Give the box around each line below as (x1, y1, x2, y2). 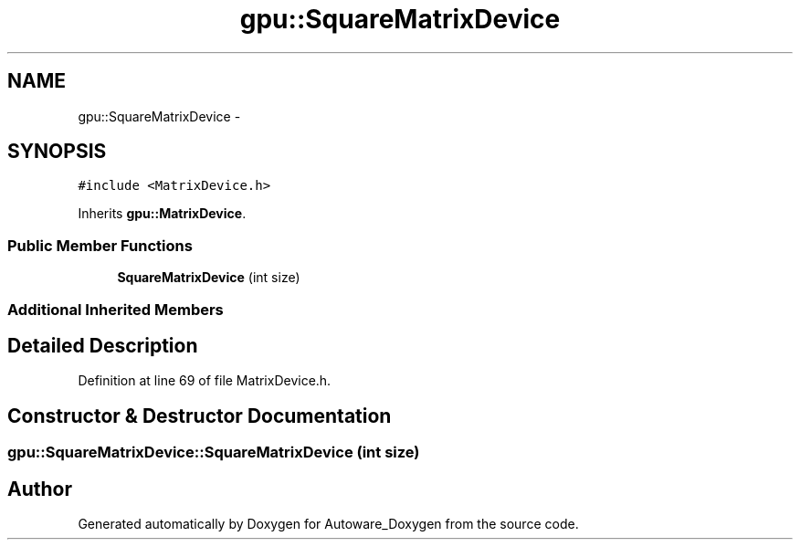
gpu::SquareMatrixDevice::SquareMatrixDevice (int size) (7, 443, 420, 462)
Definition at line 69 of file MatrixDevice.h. (78, 373, 332, 389)
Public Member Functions (7, 236, 193, 255)
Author (7, 477, 72, 500)
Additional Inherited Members (7, 300, 224, 319)
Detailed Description (7, 333, 198, 357)
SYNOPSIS (7, 140, 107, 163)
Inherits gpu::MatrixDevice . (78, 205, 247, 222)
